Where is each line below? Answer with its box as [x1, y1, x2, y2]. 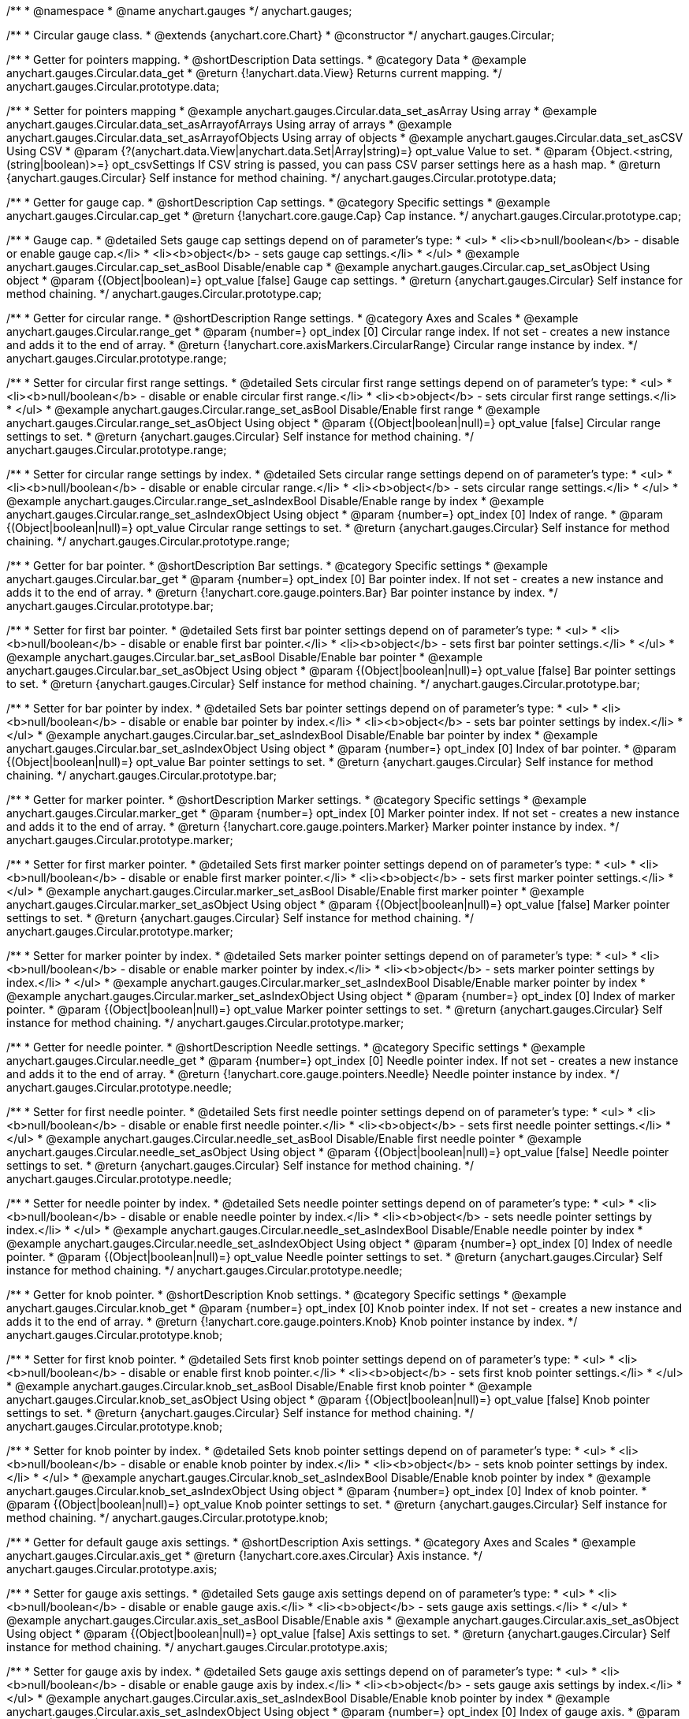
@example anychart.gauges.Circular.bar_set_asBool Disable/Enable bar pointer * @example [6, 650, 483, 664]
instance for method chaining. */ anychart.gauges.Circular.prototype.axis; [6, 1640, 389, 1654]
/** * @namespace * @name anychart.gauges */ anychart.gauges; [6, 4, 352, 17]
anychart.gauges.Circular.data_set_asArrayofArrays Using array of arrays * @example [6, 117, 453, 131]
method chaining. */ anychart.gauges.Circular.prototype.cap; [6, 287, 322, 300]
